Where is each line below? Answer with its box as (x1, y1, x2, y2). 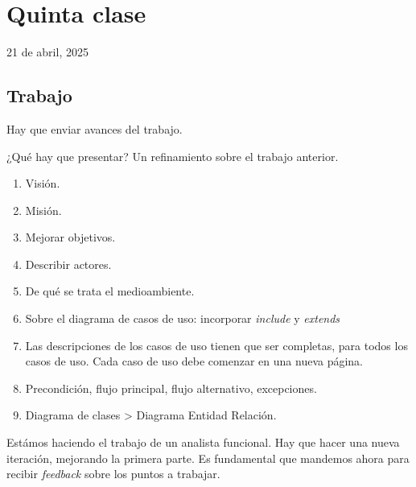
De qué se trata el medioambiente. (25, 283, 195, 299)
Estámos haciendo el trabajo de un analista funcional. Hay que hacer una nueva (6, 434, 400, 451)
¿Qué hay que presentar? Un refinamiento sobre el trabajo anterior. (6, 147, 339, 164)
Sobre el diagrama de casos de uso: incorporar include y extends (25, 310, 340, 327)
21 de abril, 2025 (6, 43, 89, 60)
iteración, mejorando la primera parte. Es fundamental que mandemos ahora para (6, 449, 410, 466)
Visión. (25, 175, 60, 192)
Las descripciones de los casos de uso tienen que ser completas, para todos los (25, 336, 408, 353)
